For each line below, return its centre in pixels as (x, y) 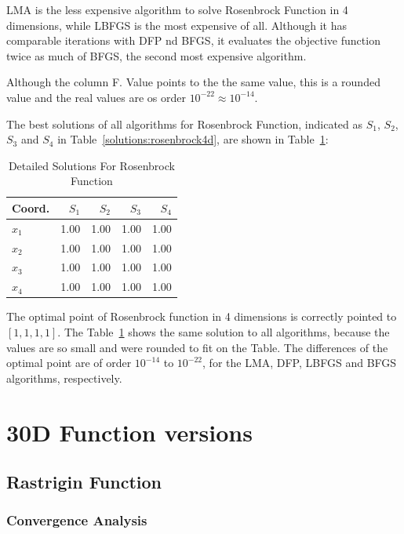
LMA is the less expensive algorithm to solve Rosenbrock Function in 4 (177, 9)
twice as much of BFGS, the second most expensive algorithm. (157, 55)
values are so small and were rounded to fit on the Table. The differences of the (197, 347)
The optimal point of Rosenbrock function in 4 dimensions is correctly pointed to (202, 316)
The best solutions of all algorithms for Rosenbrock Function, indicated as (185, 124)
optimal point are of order (69, 363)
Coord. (31, 207)
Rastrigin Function (84, 482)
